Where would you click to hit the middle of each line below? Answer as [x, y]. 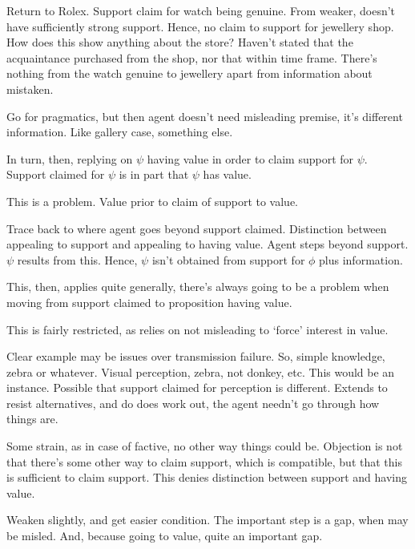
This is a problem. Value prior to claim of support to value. [153, 201]
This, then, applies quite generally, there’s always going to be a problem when [198, 287]
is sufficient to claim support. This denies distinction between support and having [207, 477]
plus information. [361, 259]
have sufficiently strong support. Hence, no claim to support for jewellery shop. [200, 26]
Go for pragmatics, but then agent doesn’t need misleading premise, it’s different [205, 116]
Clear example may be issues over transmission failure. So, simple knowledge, [196, 356]
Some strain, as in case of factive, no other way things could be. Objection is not [205, 446]
